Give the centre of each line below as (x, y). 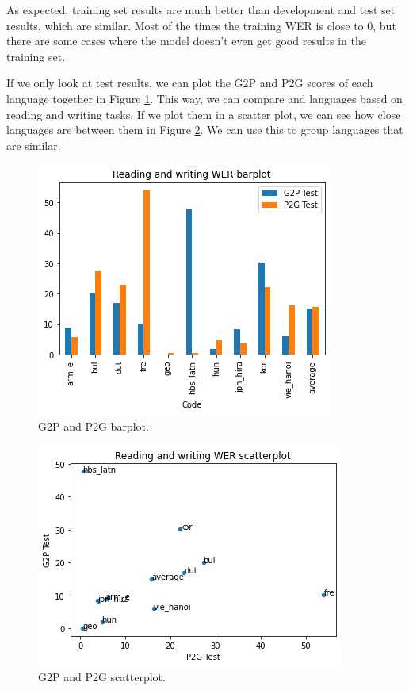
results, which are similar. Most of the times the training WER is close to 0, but (201, 25)
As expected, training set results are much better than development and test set (201, 10)
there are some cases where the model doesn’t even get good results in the (186, 41)
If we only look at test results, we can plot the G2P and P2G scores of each (190, 83)
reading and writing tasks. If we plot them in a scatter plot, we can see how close (204, 114)
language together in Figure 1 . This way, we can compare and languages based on (204, 98)
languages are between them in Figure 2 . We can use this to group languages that (205, 130)
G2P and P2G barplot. (94, 425)
